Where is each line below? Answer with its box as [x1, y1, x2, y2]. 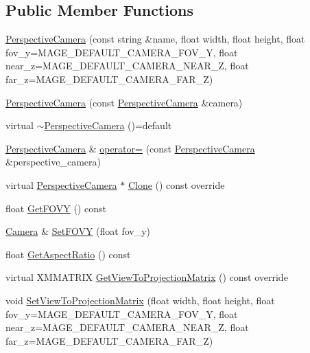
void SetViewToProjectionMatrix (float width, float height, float [5, 293, 275, 307]
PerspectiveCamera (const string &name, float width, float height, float [5, 32, 305, 46]
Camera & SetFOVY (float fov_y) [5, 224, 151, 238]
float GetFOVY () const [5, 201, 106, 215]
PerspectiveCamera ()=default [44, 118, 172, 133]
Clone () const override [128, 177, 225, 192]
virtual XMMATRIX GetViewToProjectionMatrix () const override [5, 270, 288, 284]
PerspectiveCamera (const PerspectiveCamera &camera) [5, 95, 243, 109]
